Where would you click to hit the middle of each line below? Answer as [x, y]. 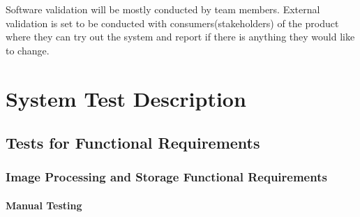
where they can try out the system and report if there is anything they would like [180, 37]
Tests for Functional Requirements [133, 143]
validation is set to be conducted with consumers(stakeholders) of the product [172, 23]
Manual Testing [44, 205]
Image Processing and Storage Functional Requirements [166, 177]
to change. [28, 50]
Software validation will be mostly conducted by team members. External [163, 9]
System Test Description [126, 98]
